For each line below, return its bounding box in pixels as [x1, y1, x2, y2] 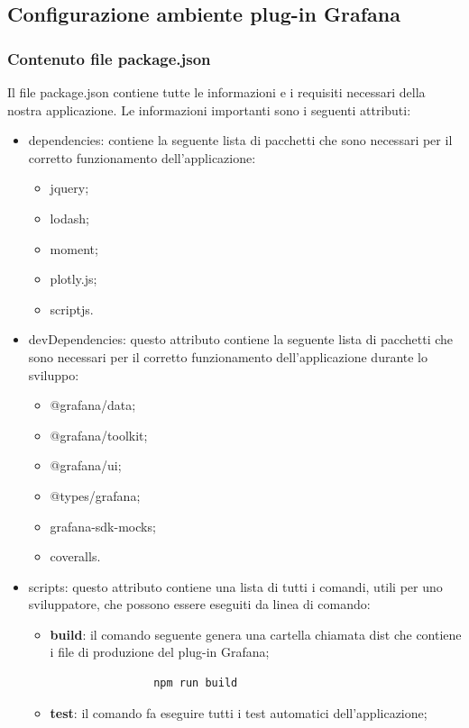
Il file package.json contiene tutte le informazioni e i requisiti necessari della [7, 83, 426, 101]
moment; [50, 239, 98, 258]
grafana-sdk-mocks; [50, 516, 156, 535]
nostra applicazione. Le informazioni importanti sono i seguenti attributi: [7, 100, 411, 119]
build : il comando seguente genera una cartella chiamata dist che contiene [50, 624, 462, 643]
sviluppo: [28, 365, 79, 384]
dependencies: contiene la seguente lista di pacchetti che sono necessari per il [28, 131, 453, 150]
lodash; [50, 208, 89, 227]
